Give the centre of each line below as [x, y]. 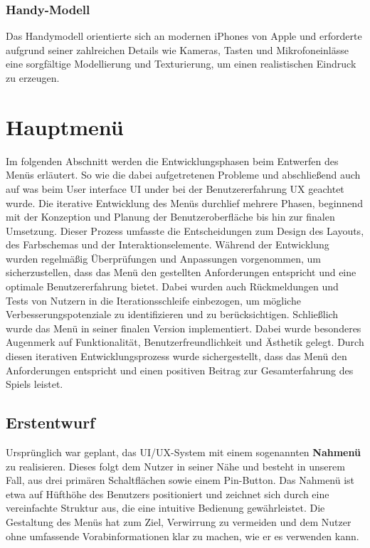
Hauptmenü [65, 126]
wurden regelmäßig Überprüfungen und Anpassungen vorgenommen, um [163, 258]
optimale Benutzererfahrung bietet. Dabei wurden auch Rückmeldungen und [172, 286]
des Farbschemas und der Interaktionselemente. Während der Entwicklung [168, 244]
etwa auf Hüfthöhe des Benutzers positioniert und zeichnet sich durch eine [168, 494]
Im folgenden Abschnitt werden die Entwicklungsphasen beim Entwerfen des [172, 160]
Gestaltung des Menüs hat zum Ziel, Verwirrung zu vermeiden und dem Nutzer [179, 521]
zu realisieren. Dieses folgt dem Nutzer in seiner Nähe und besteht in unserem [175, 466]
